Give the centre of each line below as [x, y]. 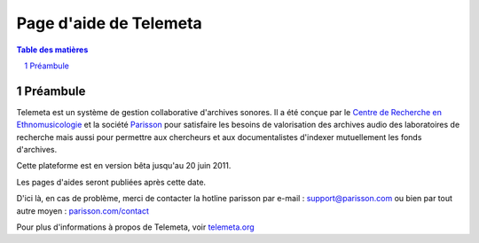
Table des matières [52, 50]
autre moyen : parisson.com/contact [83, 211]
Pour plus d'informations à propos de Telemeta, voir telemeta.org [135, 227]
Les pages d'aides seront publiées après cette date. [111, 182]
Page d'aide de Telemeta [110, 23]
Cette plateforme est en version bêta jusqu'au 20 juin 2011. [124, 166]
